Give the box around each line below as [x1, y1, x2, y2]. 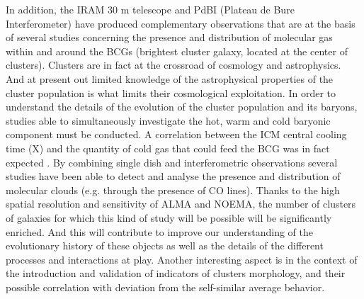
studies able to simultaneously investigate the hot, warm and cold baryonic [6, 113, 331, 128]
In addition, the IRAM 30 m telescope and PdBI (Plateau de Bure [6, 2, 295, 16]
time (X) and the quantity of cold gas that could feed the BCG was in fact [6, 140, 330, 155]
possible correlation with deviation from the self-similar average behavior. [6, 279, 325, 294]
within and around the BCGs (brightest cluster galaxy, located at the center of [6, 43, 348, 58]
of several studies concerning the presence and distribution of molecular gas [6, 30, 333, 45]
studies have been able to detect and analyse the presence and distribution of [6, 169, 341, 184]
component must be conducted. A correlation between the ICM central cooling [6, 127, 347, 142]
